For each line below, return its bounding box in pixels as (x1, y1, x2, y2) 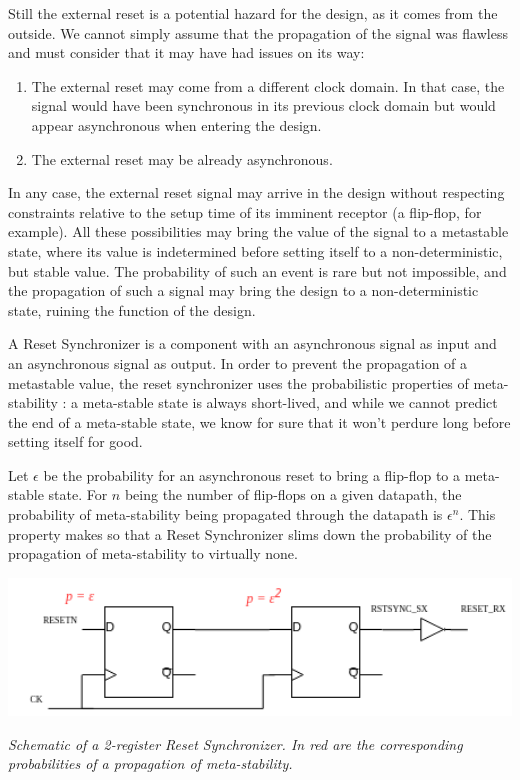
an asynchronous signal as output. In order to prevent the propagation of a (8, 352, 468, 373)
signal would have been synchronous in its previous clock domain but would (31, 95, 496, 116)
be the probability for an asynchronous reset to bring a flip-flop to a (43, 464, 461, 485)
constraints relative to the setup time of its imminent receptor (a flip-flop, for (8, 201, 482, 222)
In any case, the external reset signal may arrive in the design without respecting (8, 182, 505, 203)
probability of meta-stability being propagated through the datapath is (8, 504, 443, 525)
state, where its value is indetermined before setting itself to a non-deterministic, (8, 240, 503, 261)
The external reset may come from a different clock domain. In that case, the (31, 75, 505, 96)
